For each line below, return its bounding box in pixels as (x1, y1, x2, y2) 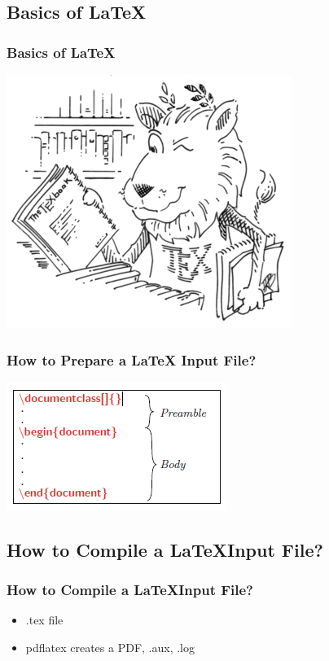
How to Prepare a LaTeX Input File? (7, 349, 257, 370)
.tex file (25, 611, 64, 628)
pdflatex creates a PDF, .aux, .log (25, 639, 195, 655)
